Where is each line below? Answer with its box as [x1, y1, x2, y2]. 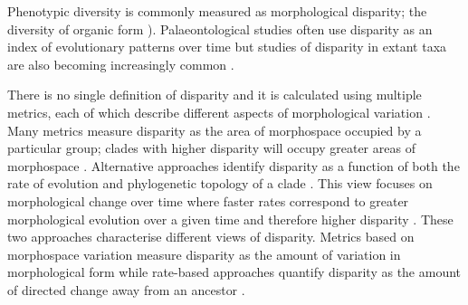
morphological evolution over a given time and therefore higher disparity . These [7, 209, 454, 228]
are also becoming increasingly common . [7, 54, 234, 73]
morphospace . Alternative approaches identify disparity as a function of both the [7, 156, 460, 175]
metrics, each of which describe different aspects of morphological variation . [7, 102, 431, 121]
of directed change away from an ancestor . [7, 280, 245, 299]
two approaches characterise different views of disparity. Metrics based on [7, 227, 415, 246]
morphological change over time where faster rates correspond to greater [7, 191, 409, 210]
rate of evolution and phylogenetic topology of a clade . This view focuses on [7, 174, 433, 193]
